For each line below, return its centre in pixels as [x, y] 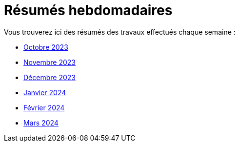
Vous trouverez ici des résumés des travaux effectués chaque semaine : [120, 32]
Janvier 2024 [45, 92]
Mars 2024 [41, 123]
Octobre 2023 [46, 47]
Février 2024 [44, 107]
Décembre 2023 [50, 77]
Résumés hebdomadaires [88, 10]
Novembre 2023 [50, 62]
